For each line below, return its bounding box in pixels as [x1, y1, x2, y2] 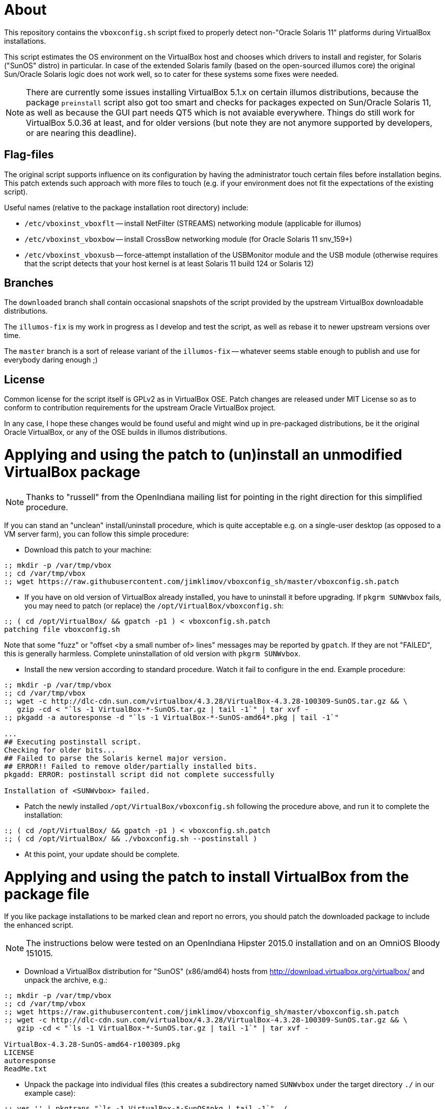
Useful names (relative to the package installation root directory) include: [4, 203, 249, 212]
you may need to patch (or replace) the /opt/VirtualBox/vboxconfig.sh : [24, 601, 284, 610]
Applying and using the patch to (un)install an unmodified [4, 446, 402, 464]
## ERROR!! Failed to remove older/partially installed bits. [4, 762, 258, 770]
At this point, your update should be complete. [24, 849, 180, 858]
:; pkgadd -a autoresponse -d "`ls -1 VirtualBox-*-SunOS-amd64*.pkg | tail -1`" [4, 713, 339, 722]
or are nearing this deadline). [26, 127, 136, 138]
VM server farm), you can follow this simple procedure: [4, 529, 189, 538]
